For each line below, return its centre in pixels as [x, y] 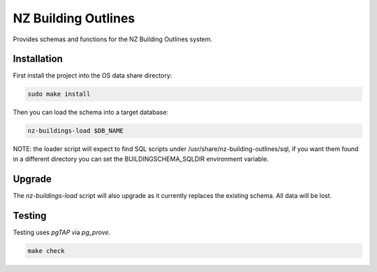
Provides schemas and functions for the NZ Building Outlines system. [113, 39]
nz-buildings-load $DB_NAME [75, 131]
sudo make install [59, 94]
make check [46, 251]
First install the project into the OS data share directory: [93, 76]
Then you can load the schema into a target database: [91, 113]
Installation [38, 59]
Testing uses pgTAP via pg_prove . [62, 232]
